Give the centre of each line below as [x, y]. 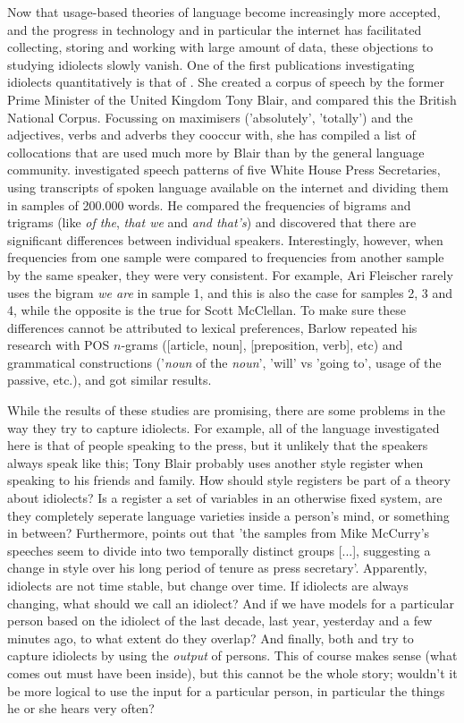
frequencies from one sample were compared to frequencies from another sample [226, 257]
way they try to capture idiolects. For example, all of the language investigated [224, 427]
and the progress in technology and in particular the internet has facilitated [215, 29]
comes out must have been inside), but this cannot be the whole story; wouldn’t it [232, 672]
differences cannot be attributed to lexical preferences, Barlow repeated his [212, 327]
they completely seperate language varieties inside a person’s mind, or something [228, 515]
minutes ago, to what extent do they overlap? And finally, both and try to [211, 638]
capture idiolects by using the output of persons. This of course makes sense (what [232, 655]
